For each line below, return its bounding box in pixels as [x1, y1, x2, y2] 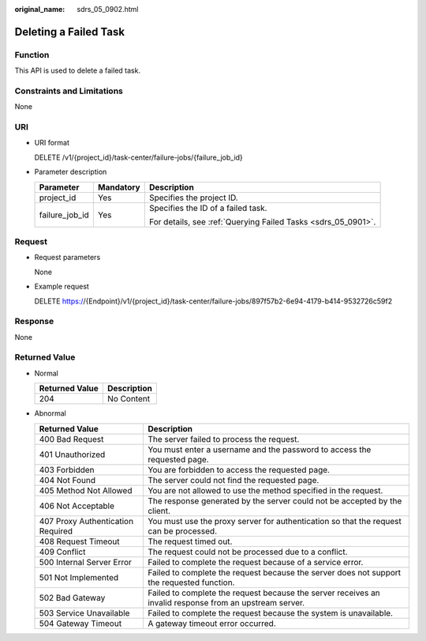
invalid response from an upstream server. [147, 597, 305, 608]
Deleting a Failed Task [14, 25, 125, 39]
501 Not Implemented [39, 571, 119, 583]
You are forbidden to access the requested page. [147, 464, 331, 475]
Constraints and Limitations [14, 85, 124, 96]
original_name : [14, 5, 65, 13]
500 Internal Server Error [39, 556, 132, 567]
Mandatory [97, 182, 141, 193]
